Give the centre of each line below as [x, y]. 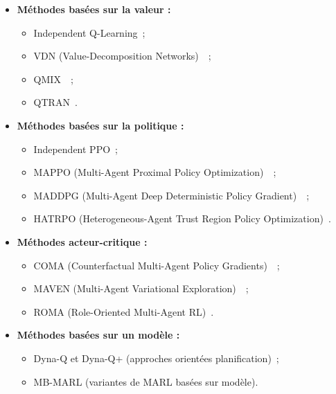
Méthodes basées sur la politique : [100, 125]
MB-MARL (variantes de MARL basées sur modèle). [146, 381]
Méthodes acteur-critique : [82, 241]
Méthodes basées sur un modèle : [98, 335]
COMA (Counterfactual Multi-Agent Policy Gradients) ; [157, 265]
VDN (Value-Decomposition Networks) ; [122, 56]
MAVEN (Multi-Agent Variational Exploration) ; [141, 288]
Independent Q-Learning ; [89, 32]
